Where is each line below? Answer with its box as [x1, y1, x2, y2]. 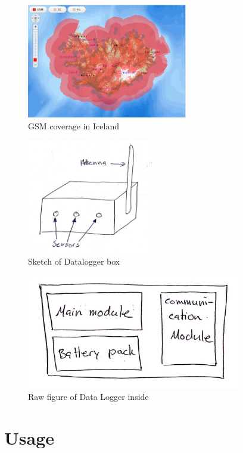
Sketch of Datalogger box [28, 255, 120, 267]
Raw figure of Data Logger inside [28, 390, 149, 402]
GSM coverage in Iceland [28, 119, 119, 132]
